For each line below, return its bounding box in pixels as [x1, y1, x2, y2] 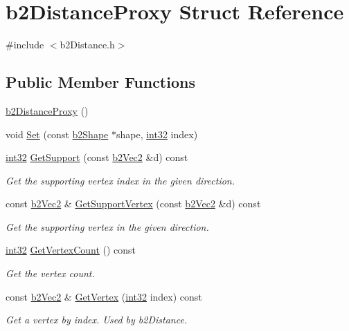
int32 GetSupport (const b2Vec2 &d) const [6, 150, 188, 164]
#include [6, 37, 44, 52]
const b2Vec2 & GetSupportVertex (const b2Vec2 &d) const [6, 196, 261, 211]
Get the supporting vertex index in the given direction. [6, 173, 235, 187]
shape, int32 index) [116, 126, 198, 141]
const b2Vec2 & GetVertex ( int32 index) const [6, 289, 202, 303]
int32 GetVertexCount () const [6, 243, 136, 257]
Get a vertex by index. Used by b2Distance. [6, 312, 188, 327]
